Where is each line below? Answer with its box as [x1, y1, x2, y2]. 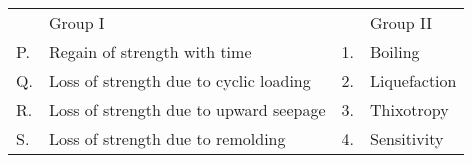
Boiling [370, 40, 420, 63]
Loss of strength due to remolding [48, 127, 286, 150]
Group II [370, 11, 432, 34]
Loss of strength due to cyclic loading [48, 69, 311, 92]
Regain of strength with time [48, 40, 252, 63]
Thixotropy [370, 98, 449, 121]
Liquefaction [370, 69, 457, 92]
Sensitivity [370, 127, 444, 150]
